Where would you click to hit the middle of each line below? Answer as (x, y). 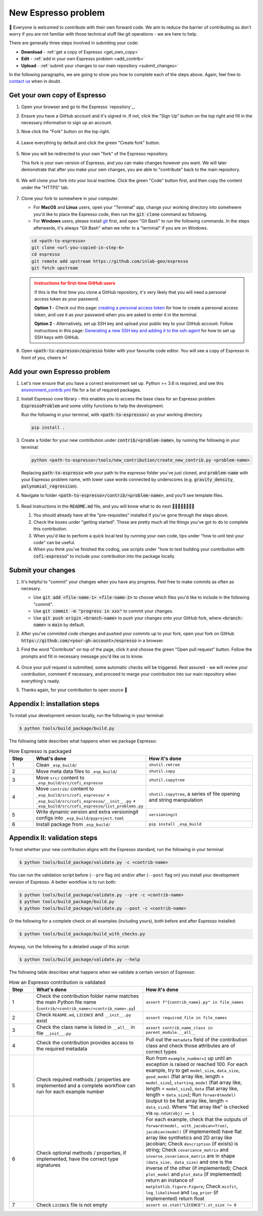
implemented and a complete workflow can (86, 1085)
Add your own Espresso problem (60, 371)
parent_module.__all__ (171, 1033)
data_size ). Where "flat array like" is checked (197, 1107)
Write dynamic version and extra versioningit (87, 812)
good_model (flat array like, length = (185, 1077)
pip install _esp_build (175, 824)
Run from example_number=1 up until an (189, 1058)
